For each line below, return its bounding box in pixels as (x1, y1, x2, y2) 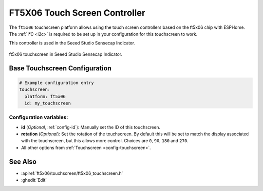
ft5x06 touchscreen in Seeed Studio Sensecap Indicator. (9, 51, 123, 57)
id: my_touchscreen (24, 100, 71, 106)
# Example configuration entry (19, 80, 94, 85)
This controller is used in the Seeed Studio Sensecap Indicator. (9, 40, 135, 46)
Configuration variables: (9, 114, 68, 121)
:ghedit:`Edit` (21, 177, 47, 183)
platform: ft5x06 (24, 93, 66, 99)
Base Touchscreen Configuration (9, 64, 112, 72)
